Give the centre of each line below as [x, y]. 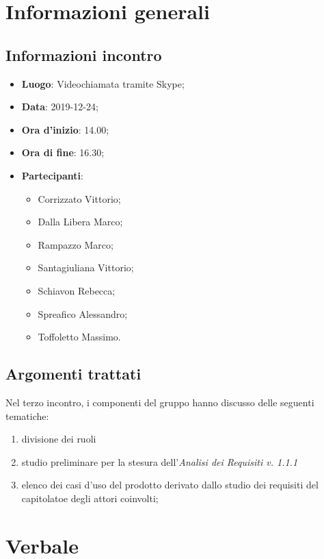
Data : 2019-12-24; [60, 107]
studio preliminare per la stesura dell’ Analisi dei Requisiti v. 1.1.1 [160, 461]
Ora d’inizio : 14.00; [65, 129]
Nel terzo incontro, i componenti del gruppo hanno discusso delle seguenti [160, 402]
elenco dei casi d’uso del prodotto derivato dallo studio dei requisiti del [170, 485]
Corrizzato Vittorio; [79, 198]
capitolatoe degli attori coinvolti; [90, 498]
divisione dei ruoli [59, 439]
